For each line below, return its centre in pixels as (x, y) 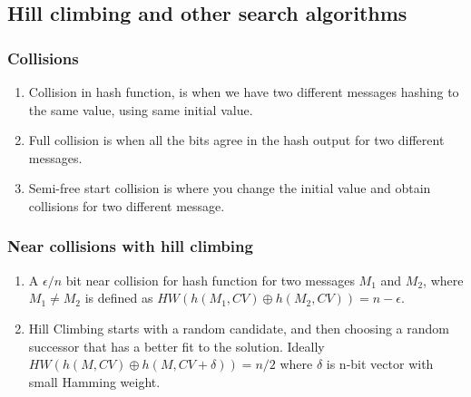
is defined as (119, 298)
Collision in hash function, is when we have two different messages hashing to (244, 92)
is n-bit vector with (380, 364)
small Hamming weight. (94, 381)
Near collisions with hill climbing (130, 246)
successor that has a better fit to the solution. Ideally (177, 346)
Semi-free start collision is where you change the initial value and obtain (230, 188)
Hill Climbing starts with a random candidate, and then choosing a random (239, 328)
